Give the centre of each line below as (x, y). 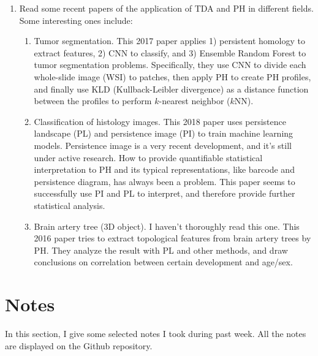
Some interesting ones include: (76, 20)
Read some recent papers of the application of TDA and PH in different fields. (166, 8)
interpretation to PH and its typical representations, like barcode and (164, 169)
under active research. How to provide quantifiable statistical (148, 157)
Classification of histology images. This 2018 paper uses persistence (160, 121)
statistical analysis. (70, 205)
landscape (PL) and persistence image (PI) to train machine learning (164, 133)
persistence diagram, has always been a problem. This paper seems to (165, 181)
